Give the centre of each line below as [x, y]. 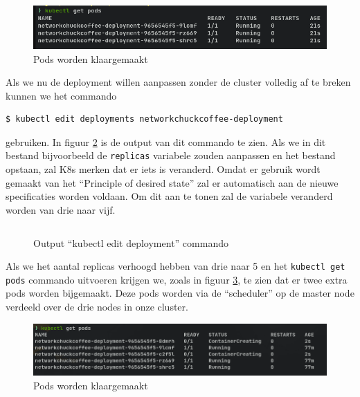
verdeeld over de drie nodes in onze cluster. [97, 306]
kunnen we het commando [61, 95]
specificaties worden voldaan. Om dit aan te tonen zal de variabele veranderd [169, 196]
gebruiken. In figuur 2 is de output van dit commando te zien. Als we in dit [166, 141]
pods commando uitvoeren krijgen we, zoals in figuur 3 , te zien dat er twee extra [177, 279]
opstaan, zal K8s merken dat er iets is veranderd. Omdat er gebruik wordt [163, 169]
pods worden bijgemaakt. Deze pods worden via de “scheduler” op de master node [180, 293]
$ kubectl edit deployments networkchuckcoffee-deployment [144, 119]
